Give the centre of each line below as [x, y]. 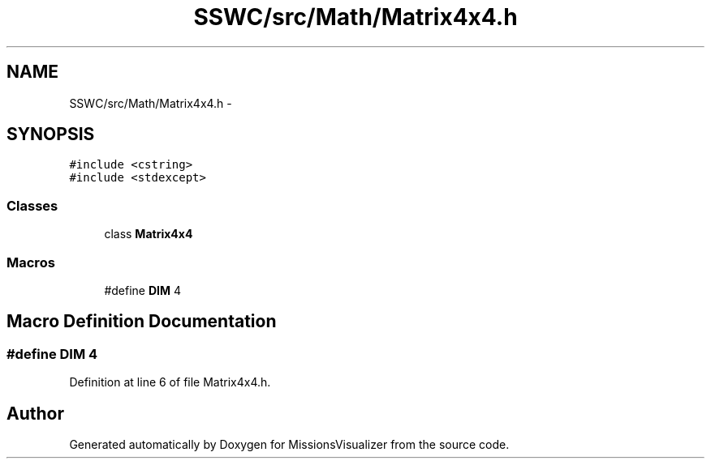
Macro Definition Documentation [142, 322]
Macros [31, 262]
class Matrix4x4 [149, 234]
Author [35, 413]
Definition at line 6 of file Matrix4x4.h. [170, 382]
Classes [32, 205]
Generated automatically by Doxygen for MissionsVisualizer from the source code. [289, 444]
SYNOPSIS [51, 134]
